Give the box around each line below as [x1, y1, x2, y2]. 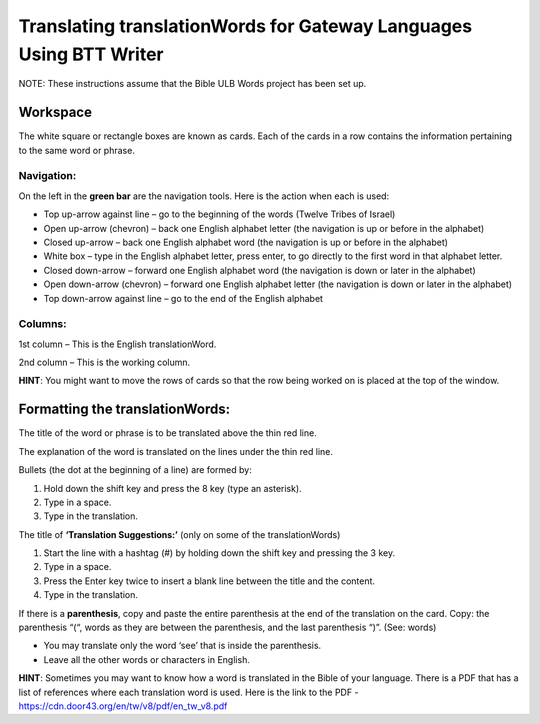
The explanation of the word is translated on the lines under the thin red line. [18, 445, 334, 457]
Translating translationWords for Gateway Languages [18, 15, 473, 37]
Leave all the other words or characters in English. [43, 653, 250, 665]
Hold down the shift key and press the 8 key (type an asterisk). [43, 482, 302, 494]
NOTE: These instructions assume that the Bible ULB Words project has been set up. [18, 78, 367, 90]
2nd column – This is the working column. [18, 356, 191, 369]
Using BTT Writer [18, 43, 164, 65]
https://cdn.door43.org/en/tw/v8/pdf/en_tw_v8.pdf [18, 700, 228, 712]
